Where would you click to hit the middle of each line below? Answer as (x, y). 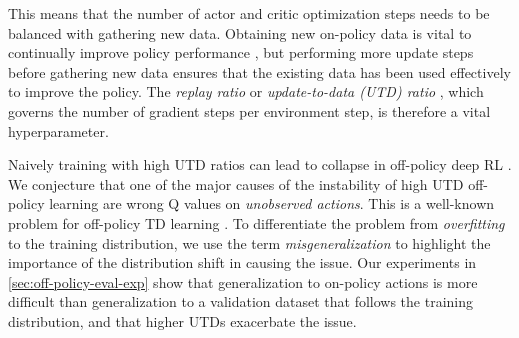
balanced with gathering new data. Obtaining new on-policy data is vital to (240, 32)
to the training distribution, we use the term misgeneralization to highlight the (249, 242)
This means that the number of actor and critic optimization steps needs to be (249, 13)
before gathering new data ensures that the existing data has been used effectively (259, 71)
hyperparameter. (58, 130)
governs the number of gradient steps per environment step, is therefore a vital (249, 110)
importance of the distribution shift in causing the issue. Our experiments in (242, 262)
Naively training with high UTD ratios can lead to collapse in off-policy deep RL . (260, 164)
